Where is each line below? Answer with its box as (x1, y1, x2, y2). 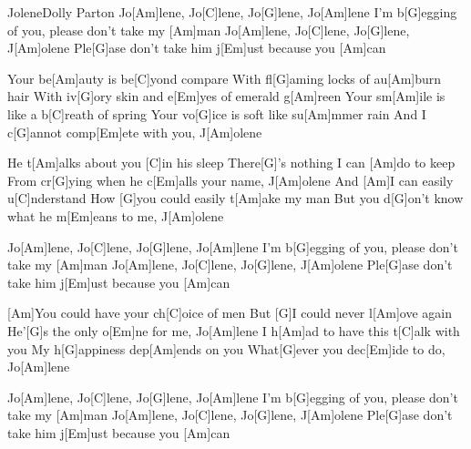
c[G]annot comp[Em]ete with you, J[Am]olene (7, 122, 262, 141)
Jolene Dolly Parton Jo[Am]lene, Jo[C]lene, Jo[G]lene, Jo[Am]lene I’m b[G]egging (7, 3, 457, 21)
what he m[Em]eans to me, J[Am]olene (7, 206, 224, 225)
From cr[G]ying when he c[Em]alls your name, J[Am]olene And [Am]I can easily (7, 170, 454, 189)
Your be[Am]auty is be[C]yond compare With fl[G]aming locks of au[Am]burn (7, 68, 442, 87)
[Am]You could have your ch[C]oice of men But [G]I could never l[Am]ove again (7, 303, 453, 322)
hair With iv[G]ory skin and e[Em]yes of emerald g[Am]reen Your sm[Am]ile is (7, 87, 445, 106)
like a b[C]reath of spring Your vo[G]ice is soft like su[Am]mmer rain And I (7, 104, 426, 123)
